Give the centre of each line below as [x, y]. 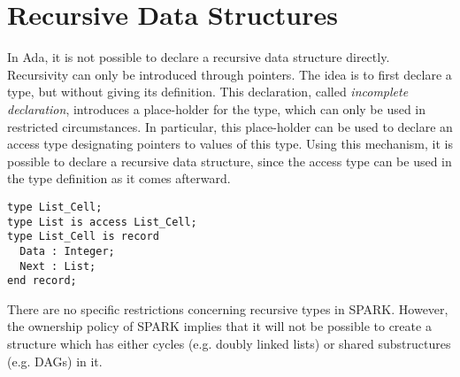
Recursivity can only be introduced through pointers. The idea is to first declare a [230, 74]
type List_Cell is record [83, 237]
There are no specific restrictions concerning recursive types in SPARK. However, [228, 308]
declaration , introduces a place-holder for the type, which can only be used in [217, 108]
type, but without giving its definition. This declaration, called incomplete [208, 92]
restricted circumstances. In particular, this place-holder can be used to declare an [230, 126]
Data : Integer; [67, 251]
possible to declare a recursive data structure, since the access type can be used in [230, 161]
